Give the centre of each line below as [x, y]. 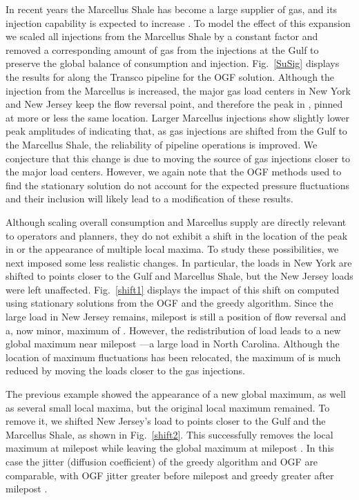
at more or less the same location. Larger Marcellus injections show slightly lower [177, 117]
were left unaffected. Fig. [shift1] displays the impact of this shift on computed [173, 289]
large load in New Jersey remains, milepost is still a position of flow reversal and [176, 317]
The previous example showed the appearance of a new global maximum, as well [176, 394]
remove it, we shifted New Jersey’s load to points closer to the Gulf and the [166, 421]
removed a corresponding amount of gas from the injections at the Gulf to [162, 49]
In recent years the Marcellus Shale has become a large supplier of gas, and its [172, 9]
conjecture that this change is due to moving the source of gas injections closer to [178, 158]
